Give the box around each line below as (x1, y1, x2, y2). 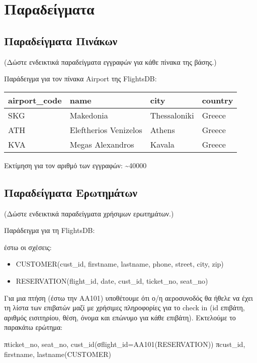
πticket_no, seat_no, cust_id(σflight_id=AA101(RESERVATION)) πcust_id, (4, 338, 245, 349)
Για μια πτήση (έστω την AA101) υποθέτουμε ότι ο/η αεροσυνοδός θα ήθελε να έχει (4, 292, 253, 303)
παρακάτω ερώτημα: (4, 322, 63, 332)
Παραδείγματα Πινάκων (4, 33, 118, 48)
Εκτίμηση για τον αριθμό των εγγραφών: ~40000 (4, 160, 147, 170)
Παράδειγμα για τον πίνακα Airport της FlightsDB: (4, 73, 157, 84)
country (202, 94, 233, 106)
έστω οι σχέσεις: (4, 241, 52, 252)
